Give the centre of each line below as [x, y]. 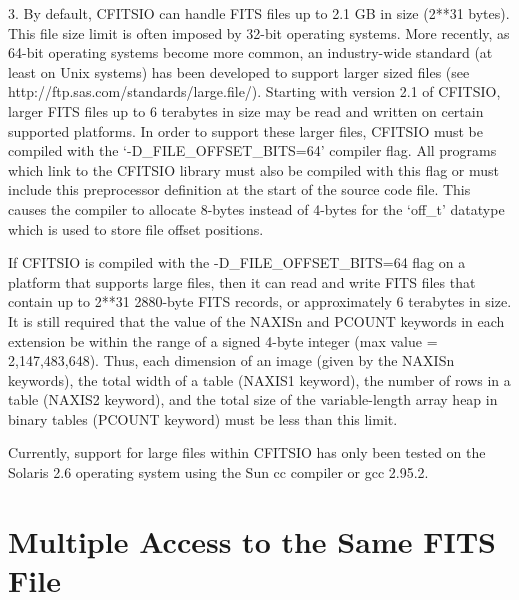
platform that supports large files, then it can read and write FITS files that [242, 281]
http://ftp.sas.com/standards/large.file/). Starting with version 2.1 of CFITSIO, [254, 91]
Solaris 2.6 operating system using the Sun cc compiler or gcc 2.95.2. [218, 472]
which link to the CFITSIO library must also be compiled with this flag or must [254, 169]
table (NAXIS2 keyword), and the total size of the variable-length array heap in [253, 399]
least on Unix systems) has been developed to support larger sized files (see [239, 71]
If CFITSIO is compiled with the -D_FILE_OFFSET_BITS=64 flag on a [237, 262]
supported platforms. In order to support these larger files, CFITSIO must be [246, 130]
